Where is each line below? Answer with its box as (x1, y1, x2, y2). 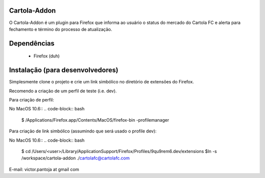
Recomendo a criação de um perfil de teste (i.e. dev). (9, 88, 117, 94)
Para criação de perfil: (9, 97, 54, 102)
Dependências (9, 39, 55, 48)
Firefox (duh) (33, 53, 60, 59)
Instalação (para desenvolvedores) (9, 66, 119, 75)
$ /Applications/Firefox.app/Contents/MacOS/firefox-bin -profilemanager (21, 117, 169, 123)
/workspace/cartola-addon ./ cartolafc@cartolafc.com (21, 155, 130, 161)
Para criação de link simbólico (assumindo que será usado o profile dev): (9, 128, 157, 134)
